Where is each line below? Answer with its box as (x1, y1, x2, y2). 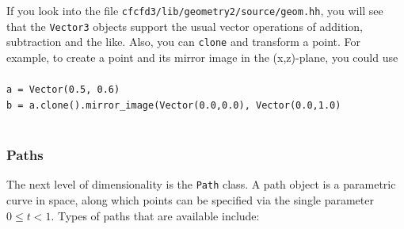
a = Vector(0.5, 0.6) (6, 84, 120, 96)
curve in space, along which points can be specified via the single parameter (6, 191, 374, 208)
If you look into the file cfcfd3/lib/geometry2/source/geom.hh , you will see (6, 2, 383, 18)
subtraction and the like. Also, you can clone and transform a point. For (6, 33, 361, 50)
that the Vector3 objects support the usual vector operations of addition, (6, 17, 363, 34)
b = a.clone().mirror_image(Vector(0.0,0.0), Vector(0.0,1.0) (6, 99, 341, 111)
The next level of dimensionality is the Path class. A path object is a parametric (6, 176, 396, 193)
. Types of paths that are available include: (51, 207, 260, 223)
